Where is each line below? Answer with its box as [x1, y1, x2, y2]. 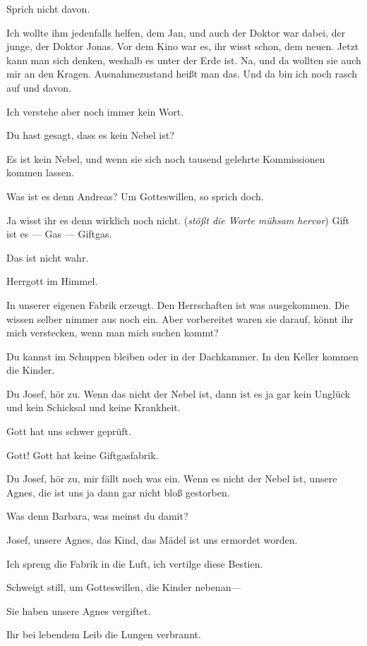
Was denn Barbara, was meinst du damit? [6, 508, 188, 523]
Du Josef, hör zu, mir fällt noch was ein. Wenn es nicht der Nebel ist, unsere [6, 471, 337, 486]
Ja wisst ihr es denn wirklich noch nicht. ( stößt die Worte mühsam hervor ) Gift [6, 212, 350, 227]
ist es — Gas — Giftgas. [6, 226, 112, 241]
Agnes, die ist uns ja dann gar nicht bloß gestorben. [6, 484, 230, 499]
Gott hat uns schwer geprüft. [6, 424, 131, 439]
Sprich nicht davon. [6, 1, 90, 16]
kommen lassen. [6, 165, 74, 180]
